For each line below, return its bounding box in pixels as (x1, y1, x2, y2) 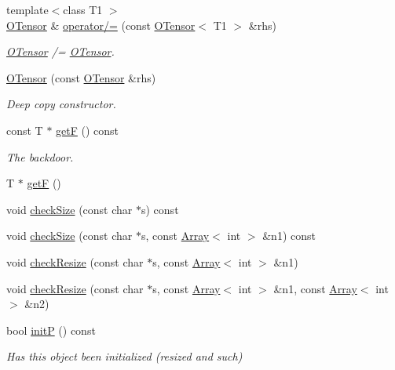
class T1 (63, 2, 103, 17)
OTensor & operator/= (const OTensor (6, 16, 196, 33)
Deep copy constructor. (6, 96, 116, 112)
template (6, 2, 49, 17)
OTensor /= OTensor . (6, 43, 115, 60)
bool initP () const (6, 321, 96, 338)
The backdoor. (6, 148, 74, 165)
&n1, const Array (273, 280, 357, 296)
